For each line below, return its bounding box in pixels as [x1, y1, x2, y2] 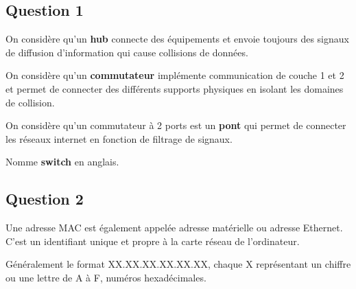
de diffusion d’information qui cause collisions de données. [5, 45, 248, 59]
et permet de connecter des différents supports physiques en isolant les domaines [5, 81, 344, 95]
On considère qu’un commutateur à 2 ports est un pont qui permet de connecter [5, 118, 346, 132]
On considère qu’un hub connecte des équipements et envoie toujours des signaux [5, 32, 349, 46]
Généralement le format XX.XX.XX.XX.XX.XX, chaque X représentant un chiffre [5, 257, 351, 271]
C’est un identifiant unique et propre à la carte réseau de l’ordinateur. [5, 233, 300, 248]
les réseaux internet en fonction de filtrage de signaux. [5, 131, 233, 146]
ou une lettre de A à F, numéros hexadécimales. [5, 270, 206, 284]
